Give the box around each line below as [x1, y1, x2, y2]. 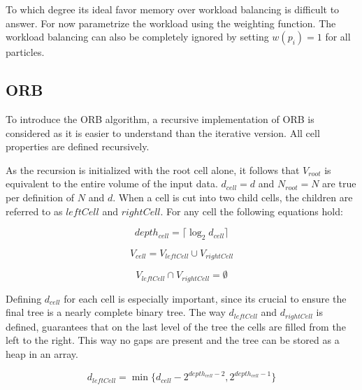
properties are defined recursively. [6, 139, 150, 154]
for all [325, 29, 351, 44]
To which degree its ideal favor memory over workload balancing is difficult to [6, 2, 340, 16]
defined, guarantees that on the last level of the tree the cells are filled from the [6, 319, 346, 333]
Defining [6, 291, 42, 305]
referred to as [6, 203, 63, 218]
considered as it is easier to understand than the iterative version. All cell [6, 125, 320, 140]
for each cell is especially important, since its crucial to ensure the [64, 291, 347, 305]
